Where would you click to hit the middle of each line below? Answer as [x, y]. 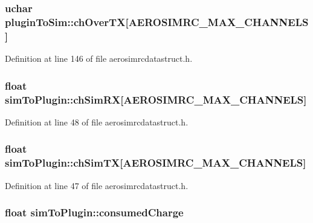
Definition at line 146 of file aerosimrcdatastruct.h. [99, 58]
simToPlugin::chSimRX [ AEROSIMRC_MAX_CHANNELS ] [156, 99]
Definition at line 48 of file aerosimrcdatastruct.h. [97, 121]
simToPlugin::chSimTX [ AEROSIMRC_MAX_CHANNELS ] [156, 163]
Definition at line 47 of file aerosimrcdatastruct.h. [97, 185]
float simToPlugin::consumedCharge [94, 212]
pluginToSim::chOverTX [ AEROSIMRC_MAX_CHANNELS [157, 22]
